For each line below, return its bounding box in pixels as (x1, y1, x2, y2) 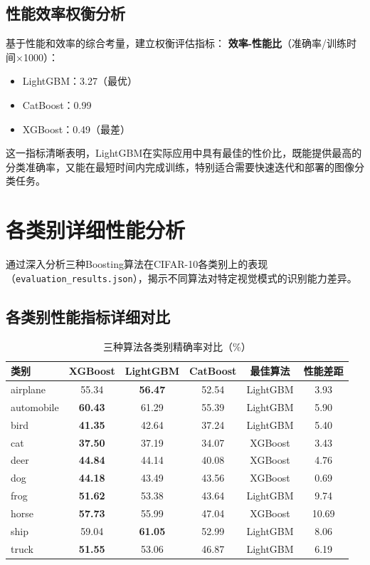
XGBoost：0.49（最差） (22, 121, 131, 136)
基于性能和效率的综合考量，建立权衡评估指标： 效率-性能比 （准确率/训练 (6, 36, 347, 51)
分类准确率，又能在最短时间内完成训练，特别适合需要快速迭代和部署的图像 (6, 159, 354, 174)
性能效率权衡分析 (6, 2, 125, 24)
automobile (11, 399, 59, 414)
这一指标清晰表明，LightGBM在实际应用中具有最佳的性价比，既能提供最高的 (6, 145, 362, 160)
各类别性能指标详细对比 (6, 305, 170, 327)
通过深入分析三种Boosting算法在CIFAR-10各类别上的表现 (6, 256, 268, 271)
